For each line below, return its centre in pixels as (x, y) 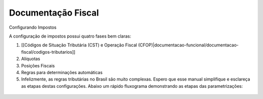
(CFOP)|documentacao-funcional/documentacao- (188, 45)
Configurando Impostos (33, 27)
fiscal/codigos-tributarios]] (48, 52)
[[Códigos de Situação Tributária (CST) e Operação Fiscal (79, 45)
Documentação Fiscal (54, 13)
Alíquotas (31, 59)
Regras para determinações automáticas (62, 72)
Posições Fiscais (38, 65)
